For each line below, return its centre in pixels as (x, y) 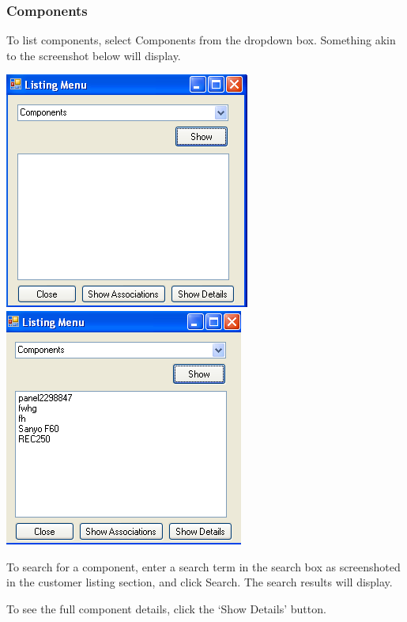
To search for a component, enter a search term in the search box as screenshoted (203, 566)
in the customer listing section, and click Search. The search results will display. (200, 582)
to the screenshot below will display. (94, 55)
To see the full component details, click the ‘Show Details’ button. (166, 608)
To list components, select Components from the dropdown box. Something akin (201, 40)
